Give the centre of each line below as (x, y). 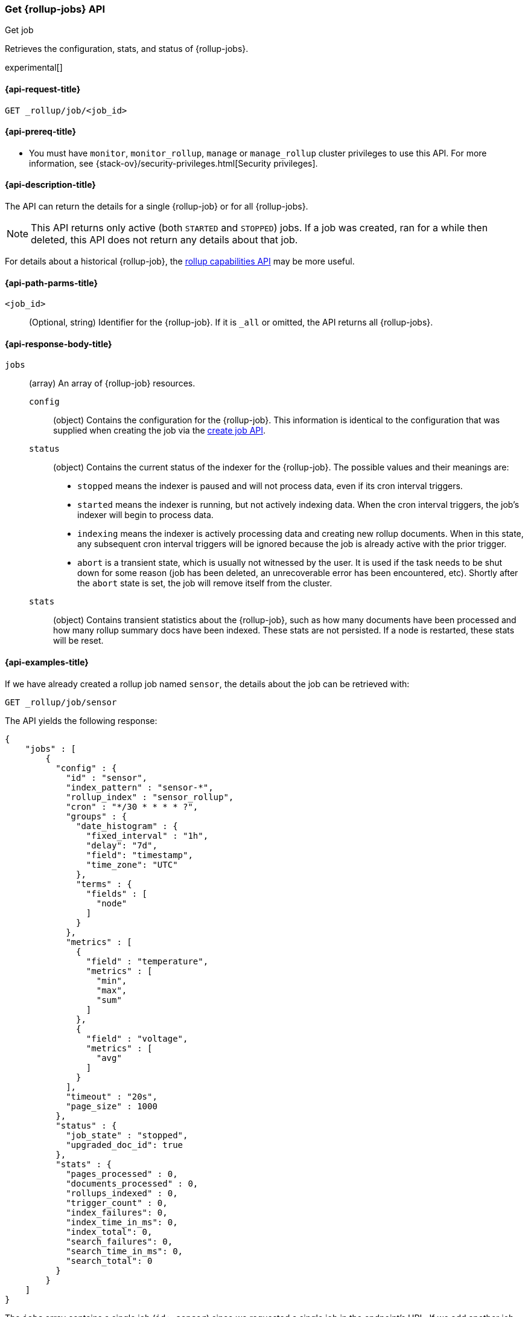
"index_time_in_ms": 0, (122, 1222)
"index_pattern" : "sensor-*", (140, 787)
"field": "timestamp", (139, 855)
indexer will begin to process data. (145, 515)
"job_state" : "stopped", (127, 1135)
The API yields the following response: (81, 720)
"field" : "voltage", (137, 1038)
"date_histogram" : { (127, 826)
